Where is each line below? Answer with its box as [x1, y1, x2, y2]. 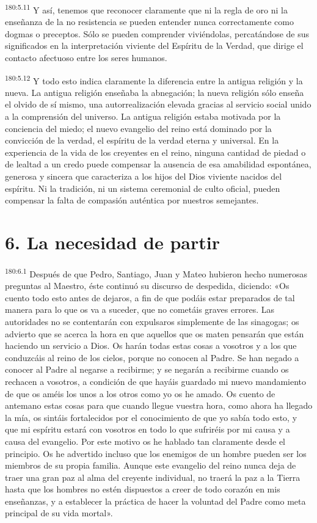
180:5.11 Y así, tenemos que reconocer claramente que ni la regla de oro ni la [5, 2, 288, 16]
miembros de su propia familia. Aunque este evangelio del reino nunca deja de [5, 459, 296, 472]
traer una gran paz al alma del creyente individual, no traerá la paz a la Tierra [5, 470, 301, 483]
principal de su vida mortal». [5, 507, 113, 519]
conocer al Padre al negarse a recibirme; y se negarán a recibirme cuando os [5, 363, 289, 376]
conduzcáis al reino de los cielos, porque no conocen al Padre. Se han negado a [5, 351, 299, 364]
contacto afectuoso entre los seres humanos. [5, 51, 167, 64]
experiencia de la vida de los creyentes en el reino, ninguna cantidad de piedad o [5, 145, 306, 158]
